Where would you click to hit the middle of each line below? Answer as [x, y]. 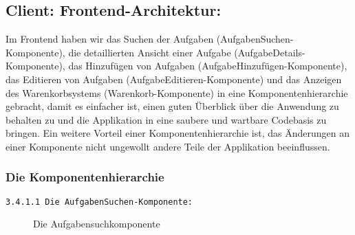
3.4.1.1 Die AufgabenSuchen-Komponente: [99, 202]
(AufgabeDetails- [270, 52]
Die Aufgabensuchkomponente [97, 224]
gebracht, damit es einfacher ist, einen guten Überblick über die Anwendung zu [172, 106]
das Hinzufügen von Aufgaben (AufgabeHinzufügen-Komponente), [208, 66]
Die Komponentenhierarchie [85, 177]
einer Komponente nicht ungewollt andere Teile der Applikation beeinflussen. [168, 146]
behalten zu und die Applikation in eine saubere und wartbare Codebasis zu [166, 119]
